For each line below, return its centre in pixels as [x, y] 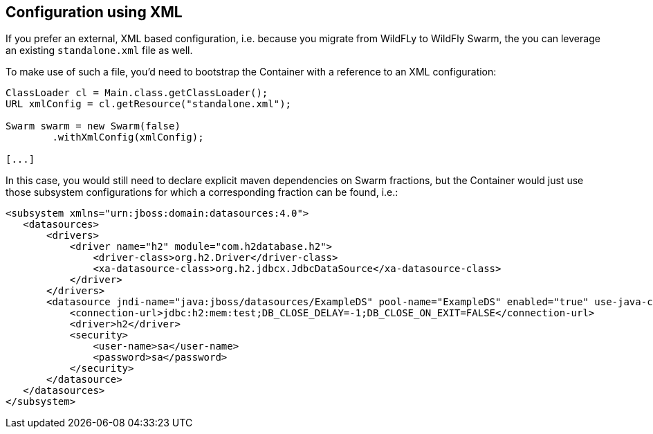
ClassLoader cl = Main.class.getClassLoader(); [137, 93]
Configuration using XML [94, 12]
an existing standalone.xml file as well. [99, 51]
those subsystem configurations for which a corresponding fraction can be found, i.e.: [202, 192]
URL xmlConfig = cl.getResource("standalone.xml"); [149, 104]
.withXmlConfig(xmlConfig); [128, 137]
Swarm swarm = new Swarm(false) [93, 126]
